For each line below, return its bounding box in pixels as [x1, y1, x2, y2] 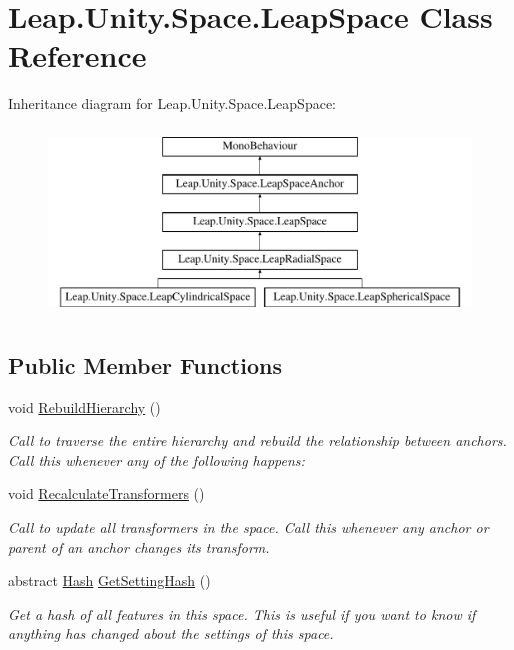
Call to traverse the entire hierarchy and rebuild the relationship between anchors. [8, 430, 507, 451]
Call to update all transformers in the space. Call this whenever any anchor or [8, 517, 489, 538]
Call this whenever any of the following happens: [8, 449, 305, 470]
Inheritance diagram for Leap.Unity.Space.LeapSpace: [8, 93, 336, 114]
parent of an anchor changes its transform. [8, 536, 270, 557]
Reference [8, 35, 147, 76]
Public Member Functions [8, 349, 282, 380]
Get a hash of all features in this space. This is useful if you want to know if [8, 603, 476, 624]
